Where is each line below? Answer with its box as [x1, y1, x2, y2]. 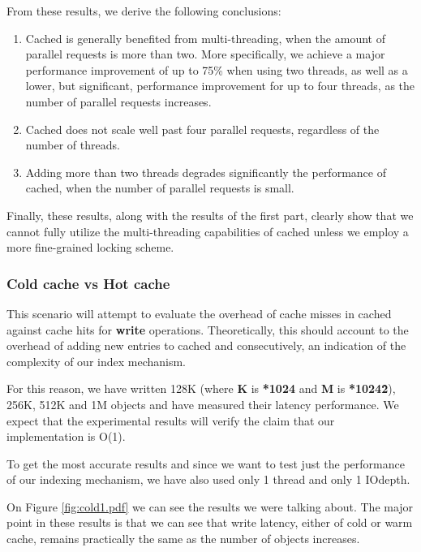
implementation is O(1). [6, 428, 126, 445]
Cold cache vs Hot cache [6, 273, 170, 293]
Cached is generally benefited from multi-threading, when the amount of [25, 29, 385, 46]
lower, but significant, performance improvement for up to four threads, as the [25, 77, 415, 94]
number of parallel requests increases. [25, 93, 212, 110]
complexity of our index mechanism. [6, 352, 187, 369]
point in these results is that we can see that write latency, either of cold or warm [6, 514, 413, 531]
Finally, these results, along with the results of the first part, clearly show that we [6, 206, 414, 223]
